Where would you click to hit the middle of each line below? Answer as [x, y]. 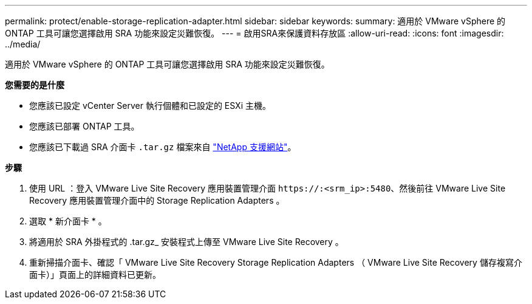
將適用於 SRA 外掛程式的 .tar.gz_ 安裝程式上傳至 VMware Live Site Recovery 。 [186, 242]
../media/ [23, 44]
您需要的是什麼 [35, 85]
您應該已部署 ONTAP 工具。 [84, 126]
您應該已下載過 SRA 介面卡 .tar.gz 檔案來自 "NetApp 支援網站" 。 [163, 147]
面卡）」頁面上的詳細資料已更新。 [95, 275]
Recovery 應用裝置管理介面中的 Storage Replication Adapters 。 [157, 200]
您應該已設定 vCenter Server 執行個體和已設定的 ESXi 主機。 [150, 105]
